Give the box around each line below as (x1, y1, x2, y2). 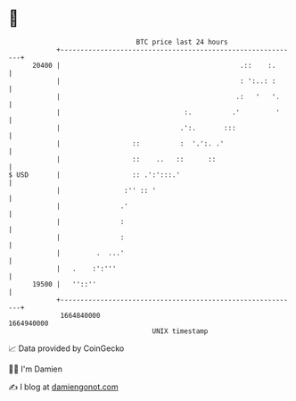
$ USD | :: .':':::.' (8, 170, 180, 180)
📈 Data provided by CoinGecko (8, 343, 125, 354)
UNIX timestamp (152, 326, 209, 336)
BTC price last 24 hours (136, 38, 228, 46)
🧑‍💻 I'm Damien (8, 363, 63, 374)
